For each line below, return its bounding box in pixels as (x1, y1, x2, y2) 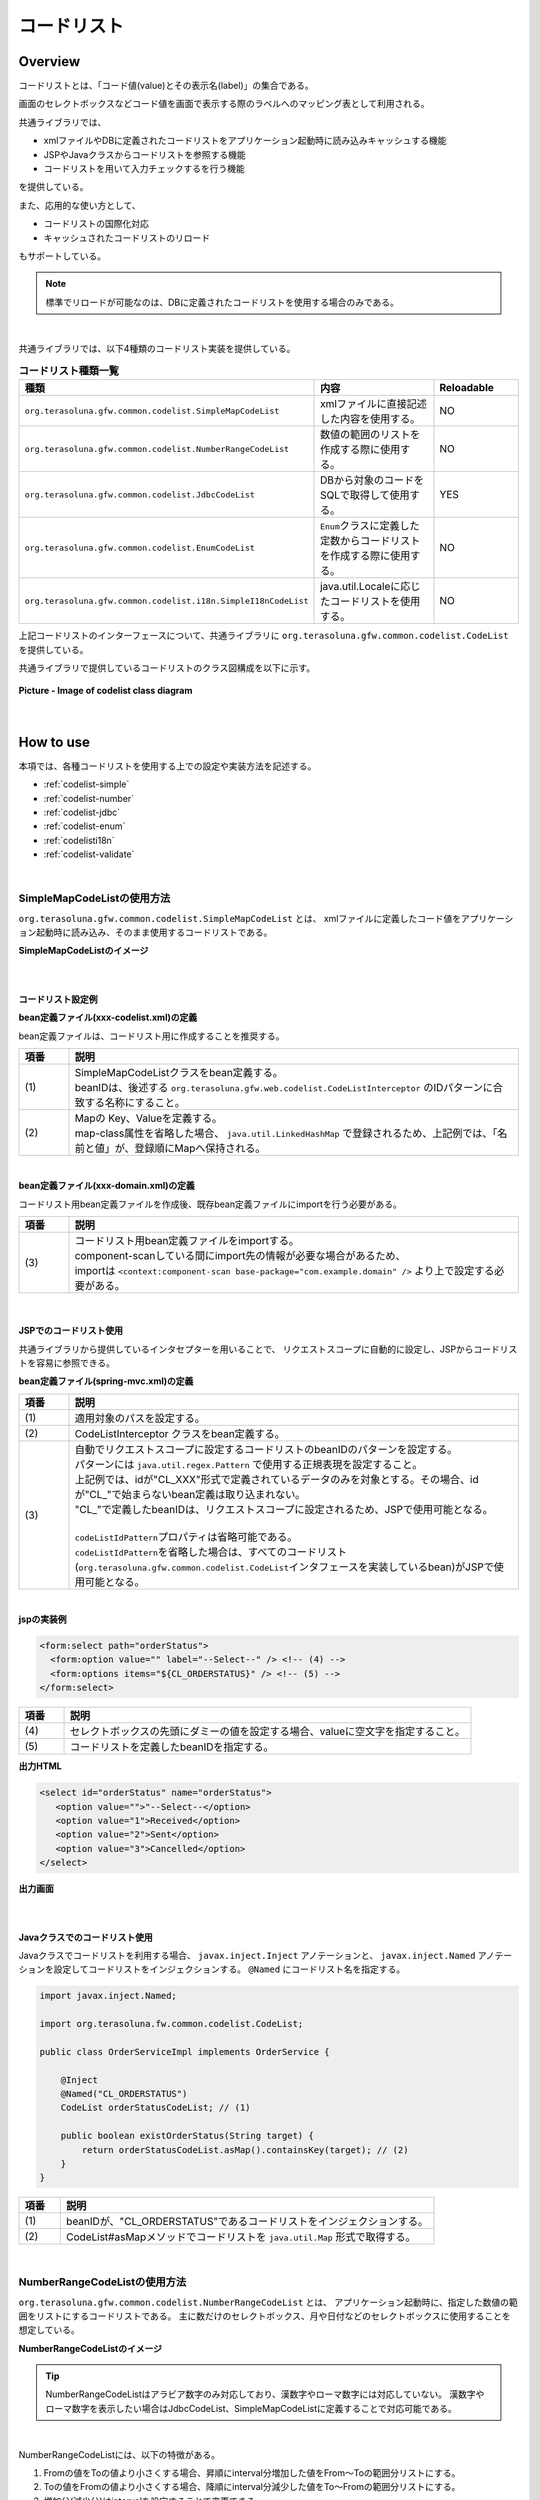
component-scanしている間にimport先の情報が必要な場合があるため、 (74, 1249, 406, 1263)
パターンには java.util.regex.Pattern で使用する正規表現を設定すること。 (74, 1457, 423, 1471)
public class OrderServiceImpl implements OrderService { (39, 2046, 330, 2057)
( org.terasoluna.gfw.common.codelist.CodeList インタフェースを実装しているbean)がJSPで (74, 1560, 494, 1574)
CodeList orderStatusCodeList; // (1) (60, 2102, 251, 2114)
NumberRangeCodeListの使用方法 (18, 2275, 187, 2289)
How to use (18, 733, 90, 750)
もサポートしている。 (18, 250, 107, 262)
